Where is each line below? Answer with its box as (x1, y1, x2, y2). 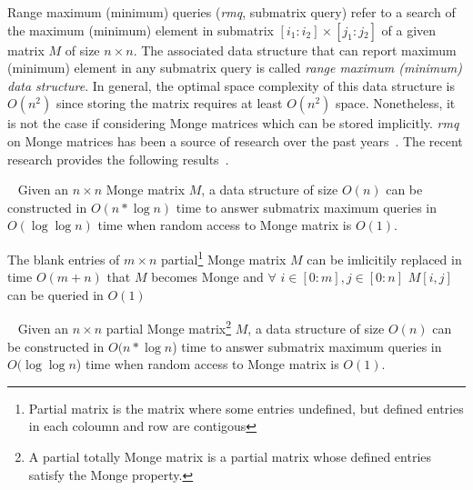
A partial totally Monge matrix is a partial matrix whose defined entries (28, 447, 432, 465)
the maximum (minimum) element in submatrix (7, 20, 274, 39)
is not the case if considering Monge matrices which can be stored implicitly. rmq (7, 114, 459, 133)
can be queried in (7, 285, 104, 304)
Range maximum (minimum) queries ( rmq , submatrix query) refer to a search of (7, 3, 456, 21)
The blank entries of (7, 249, 120, 268)
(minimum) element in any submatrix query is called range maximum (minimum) (7, 58, 463, 77)
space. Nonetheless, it (336, 94, 456, 113)
